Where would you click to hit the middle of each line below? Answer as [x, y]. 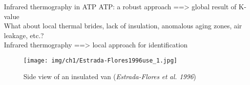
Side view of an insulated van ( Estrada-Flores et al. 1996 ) [110, 76]
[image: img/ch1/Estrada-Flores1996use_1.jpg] [100, 60]
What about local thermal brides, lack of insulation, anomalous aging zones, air [123, 26]
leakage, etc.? [24, 35]
